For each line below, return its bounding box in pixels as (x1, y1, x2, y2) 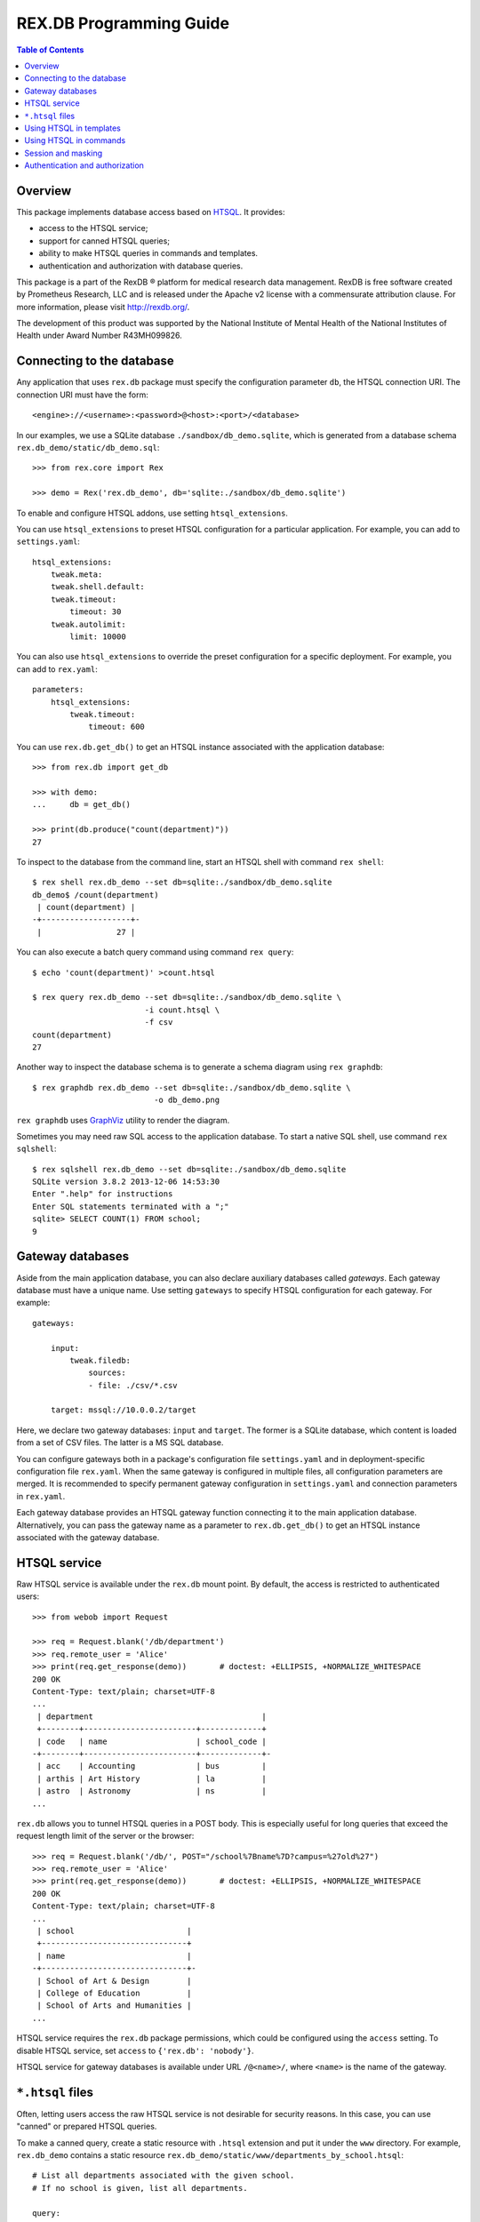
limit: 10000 (69, 632, 126, 642)
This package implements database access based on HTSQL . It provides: (16, 206, 285, 217)
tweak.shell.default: (50, 582, 146, 592)
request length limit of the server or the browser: (16, 1831, 195, 1842)
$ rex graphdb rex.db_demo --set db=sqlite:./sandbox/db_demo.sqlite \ (32, 1083, 351, 1092)
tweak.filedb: (69, 1355, 132, 1365)
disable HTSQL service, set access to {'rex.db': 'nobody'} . (16, 2045, 254, 2056)
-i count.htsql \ (144, 1004, 220, 1015)
